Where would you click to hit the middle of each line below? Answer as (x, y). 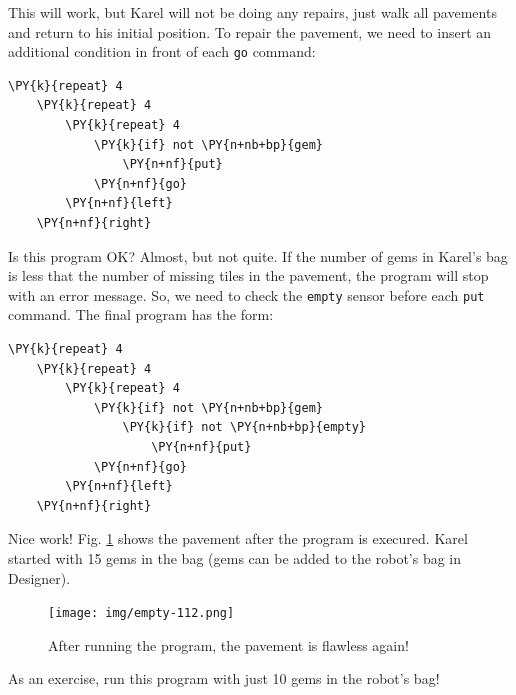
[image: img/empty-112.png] (141, 613)
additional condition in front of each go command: (162, 51)
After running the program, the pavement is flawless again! (228, 644)
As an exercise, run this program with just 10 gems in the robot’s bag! (224, 678)
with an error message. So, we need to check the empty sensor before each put (246, 294)
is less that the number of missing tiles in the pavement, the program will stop (248, 275)
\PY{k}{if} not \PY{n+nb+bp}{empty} (244, 427)
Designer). (39, 577)
